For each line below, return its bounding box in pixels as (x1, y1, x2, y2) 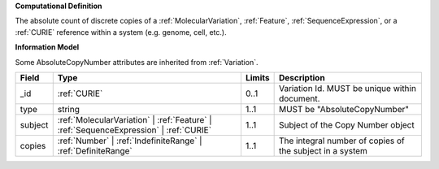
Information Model (15, 42, 80, 52)
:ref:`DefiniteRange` (57, 145, 133, 156)
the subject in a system (278, 145, 367, 156)
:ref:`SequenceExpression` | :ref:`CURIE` (57, 124, 211, 136)
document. (278, 93, 320, 104)
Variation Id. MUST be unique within (278, 82, 416, 93)
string (57, 103, 80, 115)
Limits (245, 71, 270, 83)
